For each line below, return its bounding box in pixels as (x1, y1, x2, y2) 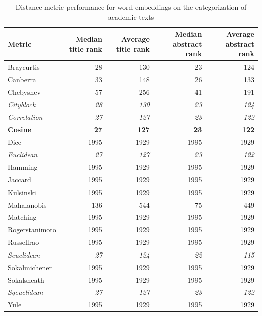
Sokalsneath (8, 274, 44, 285)
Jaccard (8, 174, 31, 184)
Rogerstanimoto (8, 224, 56, 235)
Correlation (8, 111, 43, 122)
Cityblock (8, 99, 36, 109)
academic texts (108, 11, 154, 22)
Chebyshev (8, 86, 41, 97)
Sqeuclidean (8, 287, 43, 297)
